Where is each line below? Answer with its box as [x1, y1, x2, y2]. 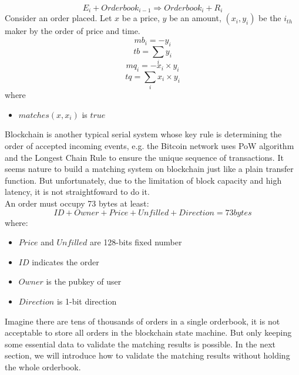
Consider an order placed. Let [5, 12, 112, 24]
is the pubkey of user [46, 275, 122, 288]
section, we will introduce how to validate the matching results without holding [5, 349, 290, 362]
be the [258, 12, 281, 24]
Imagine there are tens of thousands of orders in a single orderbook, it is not [5, 315, 280, 327]
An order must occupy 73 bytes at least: [5, 197, 149, 210]
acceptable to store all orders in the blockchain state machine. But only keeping [5, 326, 292, 339]
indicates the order [32, 255, 99, 268]
